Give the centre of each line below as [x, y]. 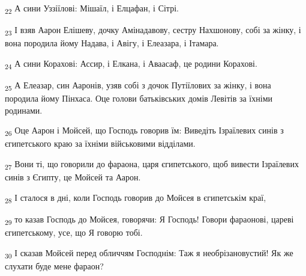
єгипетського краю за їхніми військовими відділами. [100, 143]
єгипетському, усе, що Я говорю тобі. [74, 232]
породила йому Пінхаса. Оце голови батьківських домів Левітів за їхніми [139, 98]
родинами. [24, 110]
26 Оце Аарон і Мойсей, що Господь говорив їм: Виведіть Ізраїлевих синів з [144, 131]
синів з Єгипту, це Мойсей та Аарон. [73, 177]
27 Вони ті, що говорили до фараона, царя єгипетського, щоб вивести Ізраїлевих [152, 164]
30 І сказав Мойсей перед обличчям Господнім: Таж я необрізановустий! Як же [149, 253]
